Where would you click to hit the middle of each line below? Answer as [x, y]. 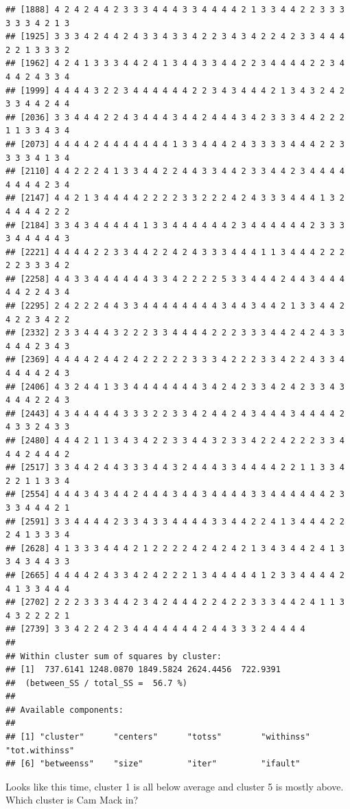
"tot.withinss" [40, 750]
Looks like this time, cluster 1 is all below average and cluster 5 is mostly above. [175, 786]
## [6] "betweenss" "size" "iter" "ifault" [153, 764]
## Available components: [65, 710]
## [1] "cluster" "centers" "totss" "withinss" [158, 737]
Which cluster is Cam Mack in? [72, 800]
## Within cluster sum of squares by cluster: [114, 656]
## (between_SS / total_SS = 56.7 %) [96, 683]
